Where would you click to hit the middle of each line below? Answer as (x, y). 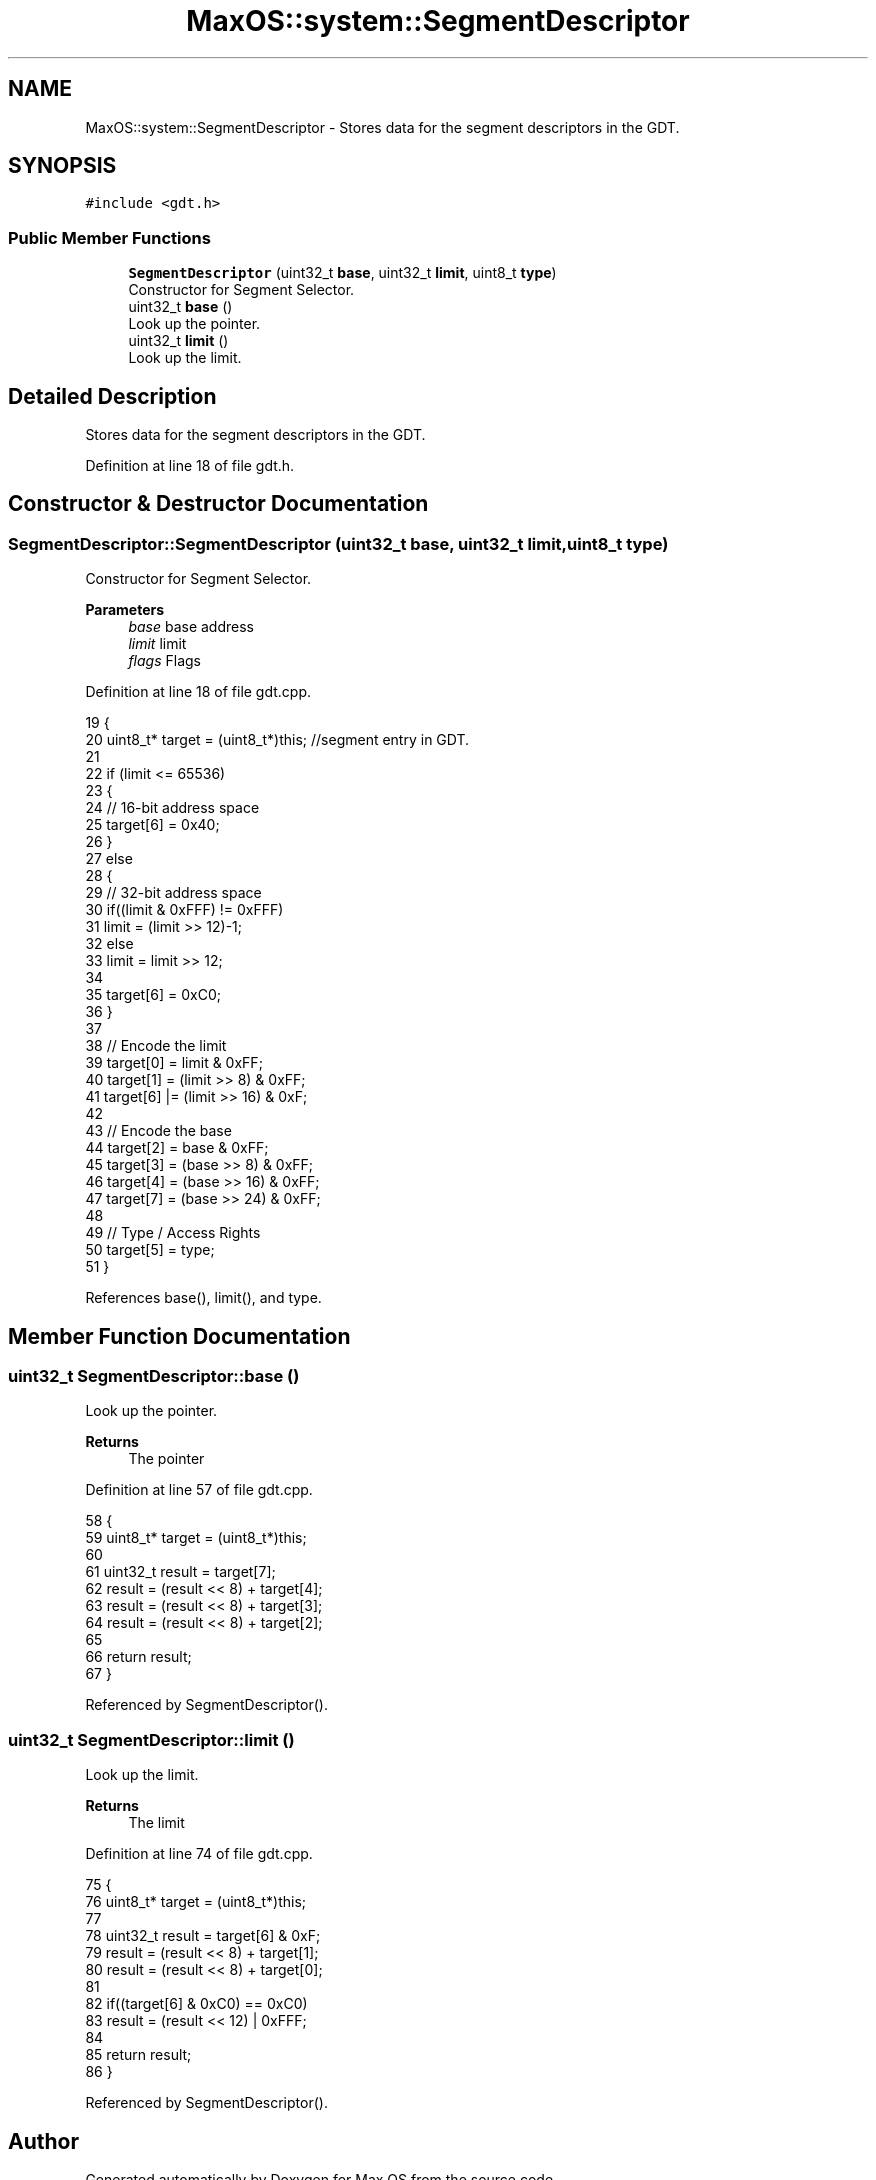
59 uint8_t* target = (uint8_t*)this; (196, 1538)
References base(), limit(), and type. (203, 1298)
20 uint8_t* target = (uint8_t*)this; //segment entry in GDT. (277, 740)
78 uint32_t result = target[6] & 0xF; (203, 1936)
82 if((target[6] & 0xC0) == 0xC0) (196, 2004)
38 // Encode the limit (156, 1046)
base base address (191, 627)
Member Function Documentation (179, 1336)
